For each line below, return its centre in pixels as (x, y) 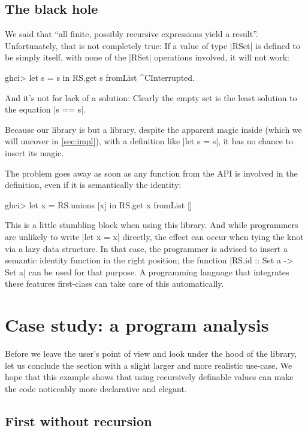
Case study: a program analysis (137, 325)
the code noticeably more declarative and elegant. (96, 388)
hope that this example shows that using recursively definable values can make (149, 377)
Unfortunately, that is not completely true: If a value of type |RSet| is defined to (153, 45)
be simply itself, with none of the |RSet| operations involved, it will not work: (147, 57)
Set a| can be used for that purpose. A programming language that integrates (147, 271)
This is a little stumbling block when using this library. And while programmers (152, 225)
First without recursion (78, 421)
